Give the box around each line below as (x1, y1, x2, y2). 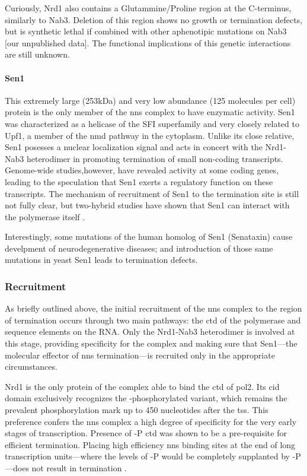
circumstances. (5, 360, 57, 373)
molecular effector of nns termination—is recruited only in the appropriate (5, 348, 275, 361)
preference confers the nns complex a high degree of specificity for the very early (5, 415, 297, 427)
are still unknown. (5, 48, 70, 61)
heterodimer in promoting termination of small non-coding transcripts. (26, 152, 283, 164)
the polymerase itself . (5, 210, 85, 223)
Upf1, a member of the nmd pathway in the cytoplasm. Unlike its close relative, (5, 129, 295, 141)
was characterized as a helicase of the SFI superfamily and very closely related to (5, 117, 299, 129)
